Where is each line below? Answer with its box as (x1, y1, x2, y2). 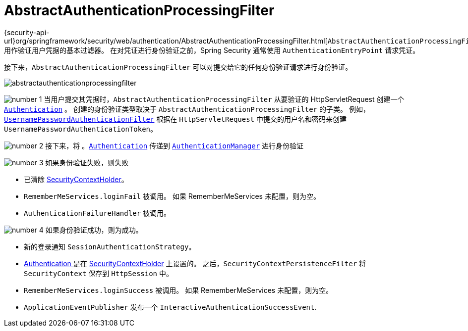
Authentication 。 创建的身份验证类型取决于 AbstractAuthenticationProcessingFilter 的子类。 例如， (4, 104, 370, 113)
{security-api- (4, 28, 50, 37)
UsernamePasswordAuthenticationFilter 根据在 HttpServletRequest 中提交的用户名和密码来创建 (4, 114, 347, 123)
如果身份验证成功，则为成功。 (45, 225, 143, 234)
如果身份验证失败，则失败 (45, 158, 129, 167)
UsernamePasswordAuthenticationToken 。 (4, 124, 158, 133)
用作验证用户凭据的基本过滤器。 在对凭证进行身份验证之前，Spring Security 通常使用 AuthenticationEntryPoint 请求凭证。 (4, 46, 420, 54)
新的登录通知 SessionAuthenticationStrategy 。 (24, 242, 196, 251)
